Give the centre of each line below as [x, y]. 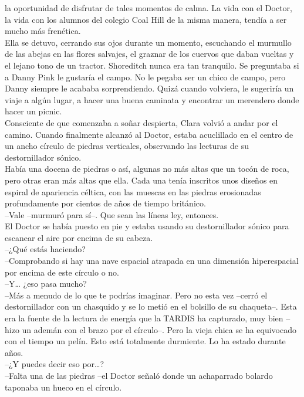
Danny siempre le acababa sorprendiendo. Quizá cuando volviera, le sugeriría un [149, 88]
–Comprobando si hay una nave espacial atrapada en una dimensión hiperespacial [152, 261]
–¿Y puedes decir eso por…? [55, 364]
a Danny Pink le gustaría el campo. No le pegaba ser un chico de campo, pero [145, 77]
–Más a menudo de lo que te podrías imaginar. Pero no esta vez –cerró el [136, 295]
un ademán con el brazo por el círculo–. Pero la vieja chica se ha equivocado [159, 329]
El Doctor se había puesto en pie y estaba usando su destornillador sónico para [147, 226]
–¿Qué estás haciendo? [45, 249]
